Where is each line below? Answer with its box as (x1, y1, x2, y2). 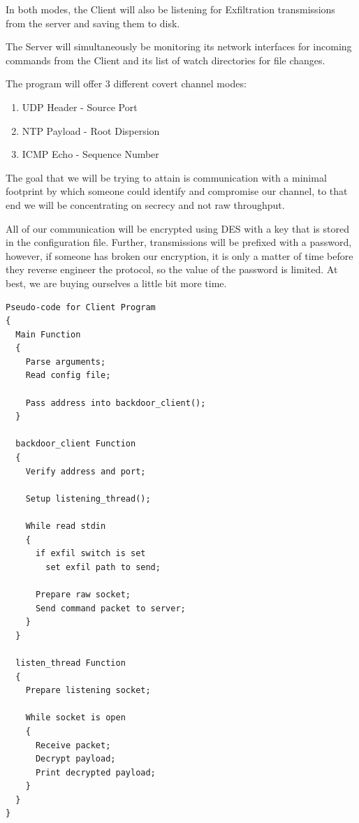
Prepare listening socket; (25, 685, 151, 696)
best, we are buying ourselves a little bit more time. (6, 275, 227, 290)
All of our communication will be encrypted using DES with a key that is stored (6, 221, 349, 235)
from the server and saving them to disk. (6, 15, 180, 30)
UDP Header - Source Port (22, 99, 138, 114)
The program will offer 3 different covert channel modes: (6, 76, 247, 91)
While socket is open (25, 713, 126, 723)
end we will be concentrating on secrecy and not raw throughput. (6, 197, 285, 212)
